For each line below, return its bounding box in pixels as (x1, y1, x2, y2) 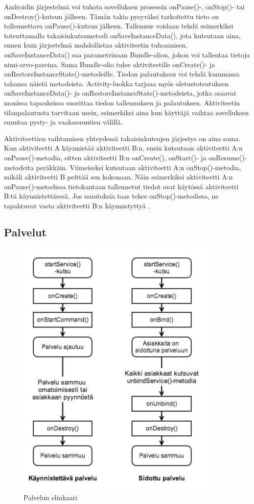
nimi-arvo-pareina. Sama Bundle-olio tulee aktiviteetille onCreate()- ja (4, 59, 215, 69)
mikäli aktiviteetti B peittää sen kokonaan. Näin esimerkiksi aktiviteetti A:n (4, 172, 233, 182)
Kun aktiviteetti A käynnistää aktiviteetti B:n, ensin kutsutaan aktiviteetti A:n (4, 143, 243, 153)
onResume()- (208, 152, 247, 162)
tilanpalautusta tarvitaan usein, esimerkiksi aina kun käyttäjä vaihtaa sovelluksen (4, 107, 249, 117)
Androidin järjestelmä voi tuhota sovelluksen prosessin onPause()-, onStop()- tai (4, 1, 245, 11)
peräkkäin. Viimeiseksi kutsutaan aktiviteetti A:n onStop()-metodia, (36, 162, 241, 172)
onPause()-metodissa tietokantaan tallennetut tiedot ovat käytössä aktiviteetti (4, 181, 239, 191)
